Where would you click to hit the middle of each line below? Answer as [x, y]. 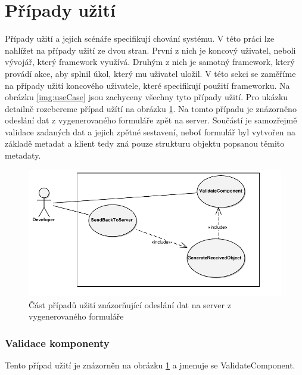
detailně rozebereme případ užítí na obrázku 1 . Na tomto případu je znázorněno [151, 108]
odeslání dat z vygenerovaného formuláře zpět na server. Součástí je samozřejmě [151, 120]
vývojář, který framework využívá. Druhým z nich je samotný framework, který [150, 62]
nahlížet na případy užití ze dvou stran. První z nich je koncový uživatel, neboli [150, 50]
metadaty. [23, 155]
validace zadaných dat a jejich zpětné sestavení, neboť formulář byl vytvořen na [150, 131]
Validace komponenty [57, 343]
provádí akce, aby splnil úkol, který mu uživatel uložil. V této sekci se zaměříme [150, 73]
